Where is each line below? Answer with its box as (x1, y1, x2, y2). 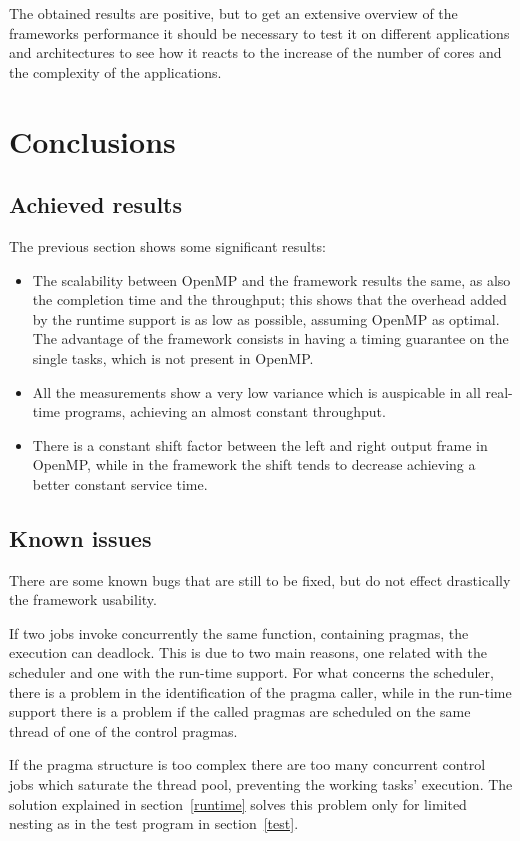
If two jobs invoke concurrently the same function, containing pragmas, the (9, 622, 469, 643)
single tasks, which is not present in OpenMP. (32, 347, 314, 368)
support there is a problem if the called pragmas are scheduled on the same (9, 701, 471, 722)
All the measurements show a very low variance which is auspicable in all (32, 381, 481, 402)
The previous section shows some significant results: (9, 235, 326, 256)
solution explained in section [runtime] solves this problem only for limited (9, 793, 467, 814)
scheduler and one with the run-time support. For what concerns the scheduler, (9, 662, 494, 683)
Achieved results (9, 189, 183, 220)
